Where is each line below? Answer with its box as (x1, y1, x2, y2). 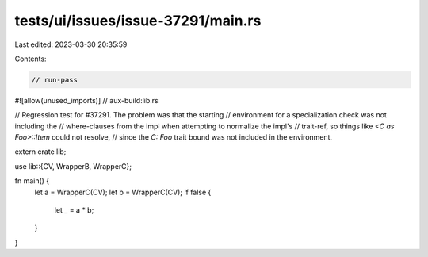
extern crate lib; (14, 147, 67, 156)
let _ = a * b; (54, 205, 94, 215)
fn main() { (14, 176, 50, 186)
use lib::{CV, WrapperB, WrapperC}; (14, 161, 132, 171)
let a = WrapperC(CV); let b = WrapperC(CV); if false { (34, 187, 212, 197)
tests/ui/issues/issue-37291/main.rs (14, 12, 262, 29)
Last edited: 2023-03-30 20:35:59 (14, 40, 128, 49)
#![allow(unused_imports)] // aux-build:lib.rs (14, 95, 159, 105)
